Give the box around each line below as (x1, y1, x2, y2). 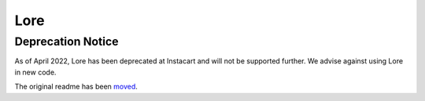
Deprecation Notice (14, 34, 119, 49)
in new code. (14, 67, 57, 77)
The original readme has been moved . (14, 82, 138, 92)
